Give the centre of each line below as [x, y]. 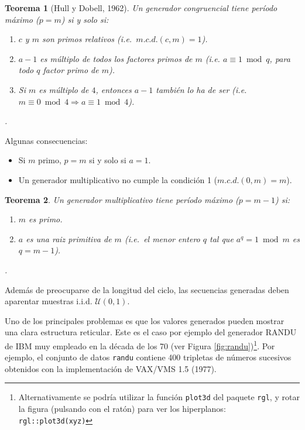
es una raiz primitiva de [69, 238]
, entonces [114, 89]
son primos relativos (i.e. [87, 39]
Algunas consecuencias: [46, 140]
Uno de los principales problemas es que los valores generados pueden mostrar [145, 320]
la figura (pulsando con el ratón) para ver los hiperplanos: [122, 409]
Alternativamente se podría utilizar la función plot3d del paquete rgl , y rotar [159, 397]
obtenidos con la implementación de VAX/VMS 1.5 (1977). [111, 368]
